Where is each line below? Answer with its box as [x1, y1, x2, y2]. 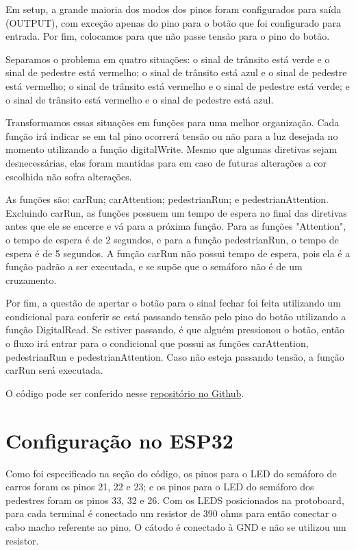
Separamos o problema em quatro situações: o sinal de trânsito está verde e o [5, 51, 330, 66]
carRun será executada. [5, 363, 103, 377]
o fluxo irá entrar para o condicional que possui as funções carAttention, [5, 336, 309, 350]
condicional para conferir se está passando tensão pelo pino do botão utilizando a [5, 309, 346, 323]
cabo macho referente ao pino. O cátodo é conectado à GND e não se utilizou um [5, 519, 346, 534]
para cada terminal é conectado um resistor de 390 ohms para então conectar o [5, 506, 337, 521]
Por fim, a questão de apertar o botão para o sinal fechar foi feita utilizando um [5, 296, 341, 310]
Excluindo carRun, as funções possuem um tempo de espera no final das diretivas [5, 205, 347, 219]
